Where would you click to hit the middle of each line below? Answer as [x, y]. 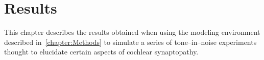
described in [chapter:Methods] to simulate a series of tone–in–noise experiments [130, 42]
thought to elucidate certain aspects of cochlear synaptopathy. [101, 52]
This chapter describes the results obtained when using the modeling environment [132, 32]
